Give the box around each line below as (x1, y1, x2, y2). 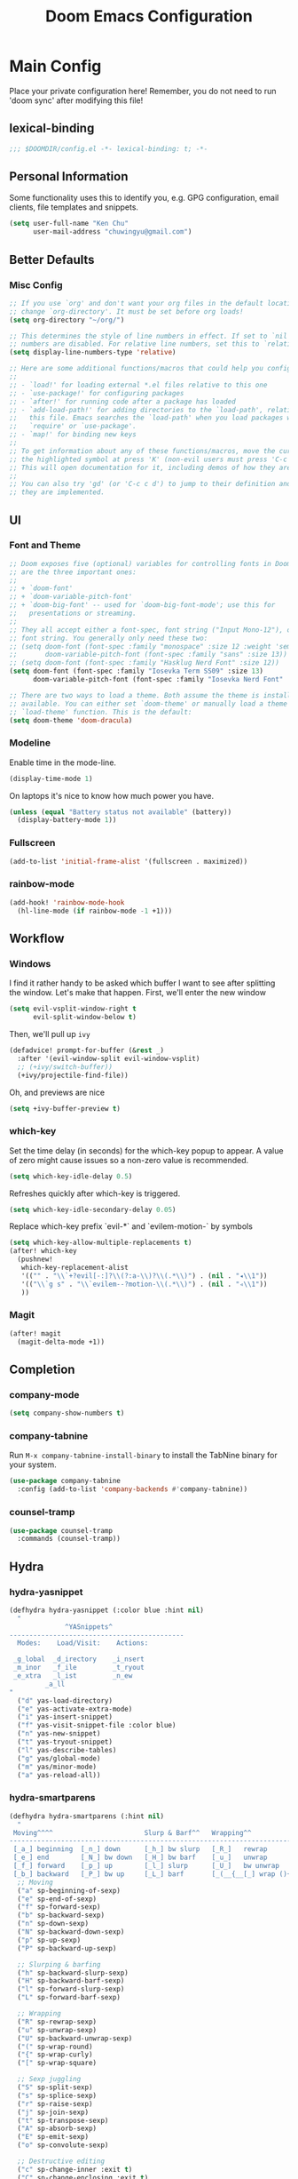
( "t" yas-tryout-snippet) (17, 1737, 114, 1747)
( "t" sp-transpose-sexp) (17, 2116, 109, 2125)
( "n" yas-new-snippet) (17, 1729, 101, 1738)
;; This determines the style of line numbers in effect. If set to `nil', (9, 331, 295, 340)
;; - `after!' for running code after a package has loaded (9, 397, 237, 406)
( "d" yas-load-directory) (17, 1696, 114, 1705)
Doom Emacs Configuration (45, 6, 253, 27)
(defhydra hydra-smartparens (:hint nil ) (9, 1811, 165, 1821)
